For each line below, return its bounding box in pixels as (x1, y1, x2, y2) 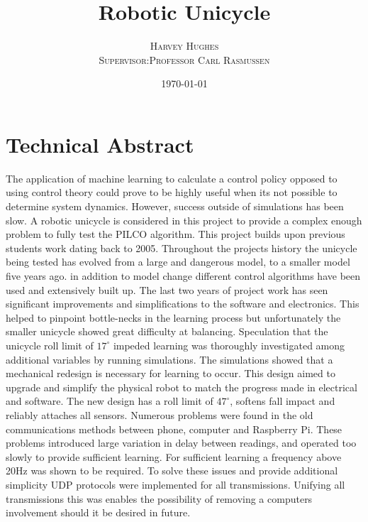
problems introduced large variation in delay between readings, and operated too (6, 435, 357, 450)
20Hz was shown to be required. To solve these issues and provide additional (6, 463, 338, 478)
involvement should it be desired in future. (6, 505, 191, 520)
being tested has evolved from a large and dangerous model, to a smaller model (6, 254, 350, 269)
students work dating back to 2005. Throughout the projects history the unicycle (6, 240, 357, 255)
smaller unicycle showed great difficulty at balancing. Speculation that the (6, 324, 328, 339)
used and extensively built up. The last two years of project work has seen (6, 282, 328, 297)
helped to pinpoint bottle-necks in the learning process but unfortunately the (6, 310, 341, 325)
